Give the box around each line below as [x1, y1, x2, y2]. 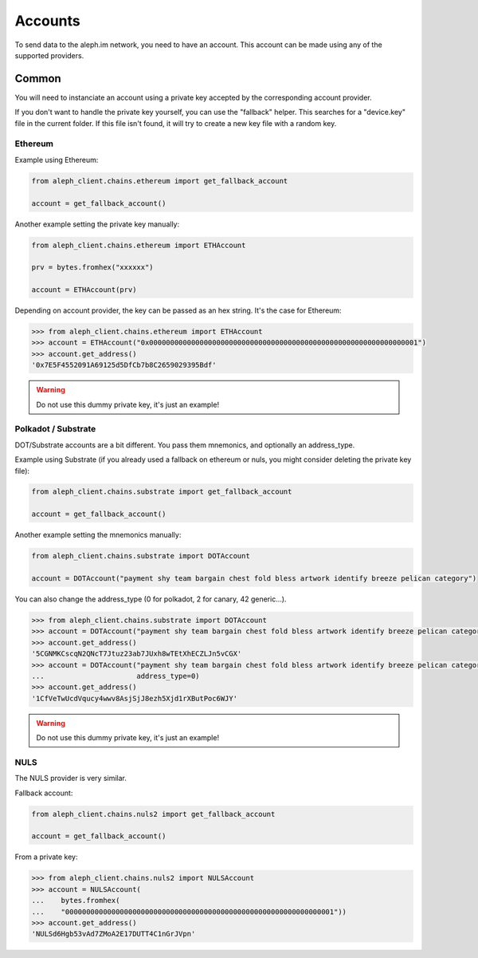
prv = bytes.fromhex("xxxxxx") [31, 263, 155, 272]
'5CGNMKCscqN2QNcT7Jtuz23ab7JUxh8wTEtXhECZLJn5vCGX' [31, 649, 242, 658]
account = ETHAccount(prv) [31, 286, 137, 294]
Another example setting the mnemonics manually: [14, 530, 182, 540]
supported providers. [14, 50, 84, 60]
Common [14, 72, 61, 85]
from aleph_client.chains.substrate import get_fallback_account [31, 487, 292, 496]
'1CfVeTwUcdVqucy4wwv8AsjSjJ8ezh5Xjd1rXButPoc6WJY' [31, 694, 238, 703]
